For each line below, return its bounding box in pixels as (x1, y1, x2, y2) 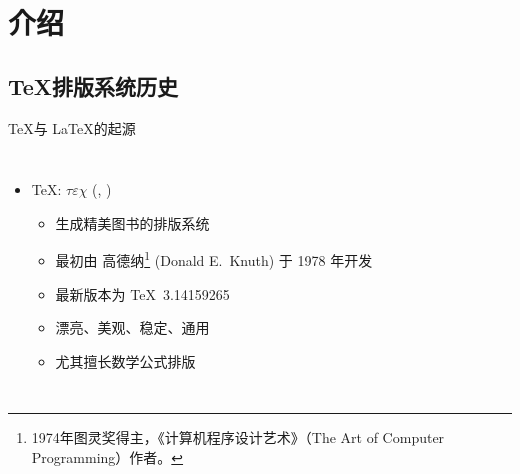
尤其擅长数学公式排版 (55, 350, 196, 371)
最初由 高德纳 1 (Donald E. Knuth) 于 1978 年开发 (55, 247, 373, 271)
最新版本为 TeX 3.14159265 (55, 283, 230, 304)
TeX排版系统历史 (8, 70, 179, 101)
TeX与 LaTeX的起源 (8, 117, 136, 138)
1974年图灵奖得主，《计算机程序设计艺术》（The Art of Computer (31, 427, 445, 448)
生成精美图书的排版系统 (55, 212, 210, 233)
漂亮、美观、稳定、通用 (55, 317, 210, 338)
